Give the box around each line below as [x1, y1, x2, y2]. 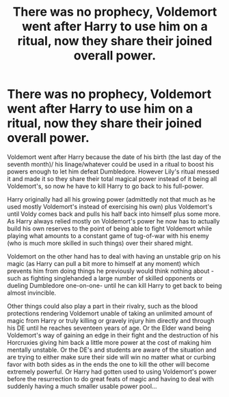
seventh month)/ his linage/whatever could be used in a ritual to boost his [7, 160, 214, 168]
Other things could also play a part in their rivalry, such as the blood [7, 302, 198, 310]
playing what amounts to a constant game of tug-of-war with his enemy [7, 231, 210, 240]
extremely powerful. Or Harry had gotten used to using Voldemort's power [7, 368, 217, 376]
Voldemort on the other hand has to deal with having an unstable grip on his [7, 252, 221, 261]
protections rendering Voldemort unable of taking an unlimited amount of [7, 309, 213, 317]
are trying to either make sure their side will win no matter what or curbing [7, 352, 216, 361]
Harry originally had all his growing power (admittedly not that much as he [7, 195, 215, 203]
